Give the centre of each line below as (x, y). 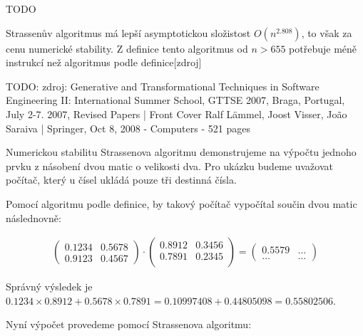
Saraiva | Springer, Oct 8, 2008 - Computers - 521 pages (128, 128)
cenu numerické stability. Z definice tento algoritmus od (127, 48)
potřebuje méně (323, 48)
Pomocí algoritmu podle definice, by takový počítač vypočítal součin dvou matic (181, 203)
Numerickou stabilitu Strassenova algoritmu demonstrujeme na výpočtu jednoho (181, 152)
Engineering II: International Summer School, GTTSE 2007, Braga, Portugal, (175, 100)
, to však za (327, 32)
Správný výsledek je (49, 287)
